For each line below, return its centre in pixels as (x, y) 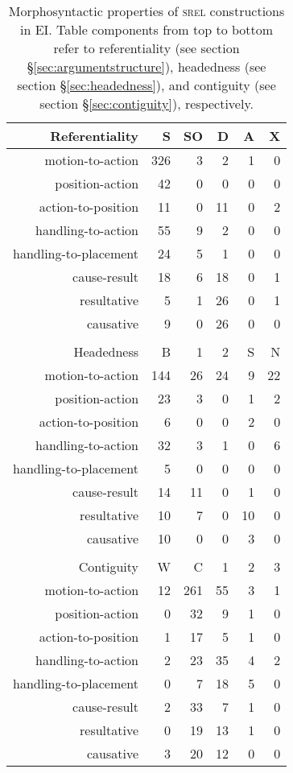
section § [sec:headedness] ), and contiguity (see (146, 85)
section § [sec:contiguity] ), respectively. (146, 103)
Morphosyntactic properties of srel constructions (146, 11)
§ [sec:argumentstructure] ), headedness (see (146, 66)
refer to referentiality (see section (146, 48)
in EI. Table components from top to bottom (147, 29)
